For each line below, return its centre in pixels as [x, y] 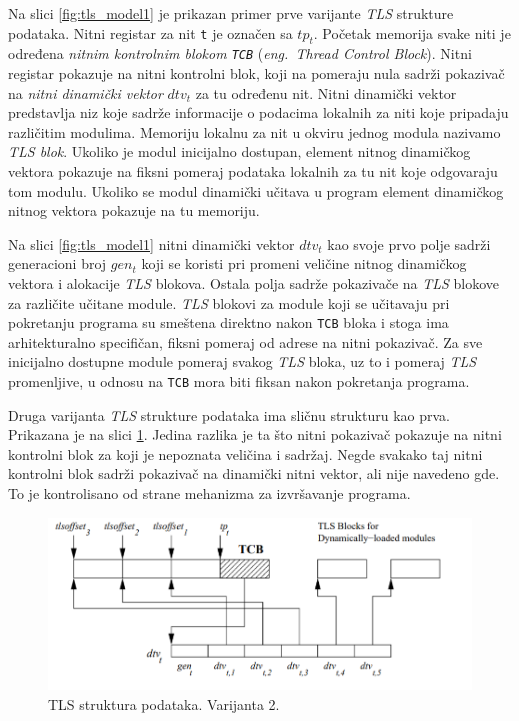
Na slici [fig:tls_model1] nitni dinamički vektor [151, 243]
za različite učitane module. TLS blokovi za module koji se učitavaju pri [229, 302]
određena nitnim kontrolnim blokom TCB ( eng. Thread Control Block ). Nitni [240, 53]
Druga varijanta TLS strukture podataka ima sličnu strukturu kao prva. [229, 414]
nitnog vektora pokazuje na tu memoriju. [134, 210]
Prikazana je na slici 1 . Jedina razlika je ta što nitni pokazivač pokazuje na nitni [255, 434]
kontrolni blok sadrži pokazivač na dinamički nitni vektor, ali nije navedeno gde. [254, 473]
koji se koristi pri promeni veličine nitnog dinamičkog [304, 263]
